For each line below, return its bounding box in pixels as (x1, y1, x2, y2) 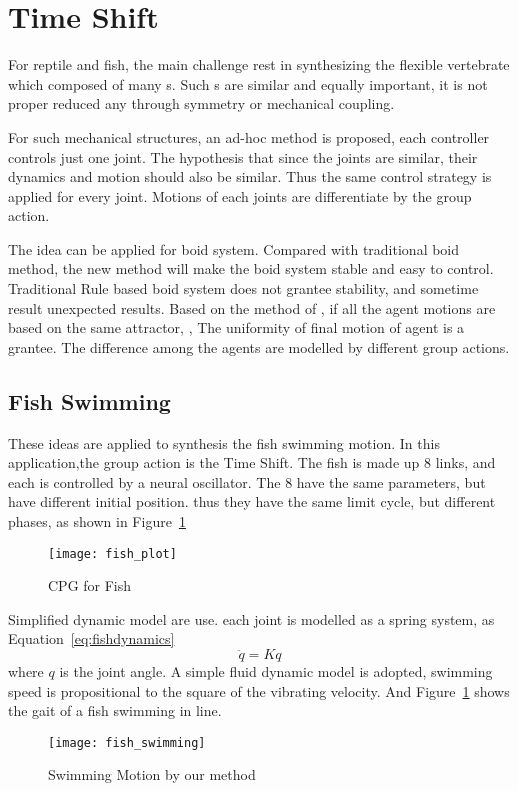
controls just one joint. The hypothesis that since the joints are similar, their (8, 146, 478, 167)
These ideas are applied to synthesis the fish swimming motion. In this (8, 432, 440, 453)
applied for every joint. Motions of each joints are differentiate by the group (8, 185, 472, 206)
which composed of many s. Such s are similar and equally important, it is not (8, 73, 488, 94)
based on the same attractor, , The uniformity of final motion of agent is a (8, 317, 465, 338)
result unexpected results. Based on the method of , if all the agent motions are (8, 297, 496, 318)
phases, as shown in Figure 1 (8, 511, 186, 532)
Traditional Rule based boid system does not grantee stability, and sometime (8, 278, 479, 299)
